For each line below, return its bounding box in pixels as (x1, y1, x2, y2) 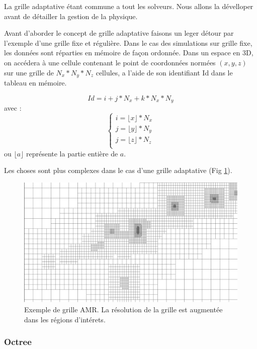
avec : (4, 103, 22, 113)
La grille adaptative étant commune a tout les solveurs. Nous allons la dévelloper (4, 1, 253, 11)
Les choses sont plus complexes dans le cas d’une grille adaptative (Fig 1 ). (4, 165, 232, 176)
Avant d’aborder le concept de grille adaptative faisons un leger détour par (4, 28, 234, 38)
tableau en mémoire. (4, 77, 67, 88)
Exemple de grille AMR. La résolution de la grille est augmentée (24, 304, 223, 315)
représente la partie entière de (26, 148, 118, 158)
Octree (4, 335, 32, 348)
